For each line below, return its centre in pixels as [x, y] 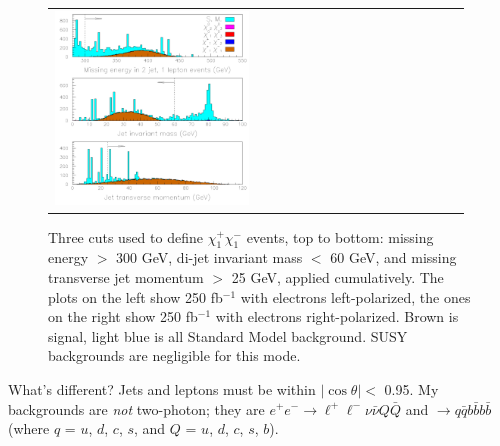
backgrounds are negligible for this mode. [174, 355]
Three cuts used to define [125, 236]
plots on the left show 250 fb [135, 296]
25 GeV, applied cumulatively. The [337, 276]
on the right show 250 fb [123, 316]
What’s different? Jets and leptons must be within [162, 388]
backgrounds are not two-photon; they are [136, 408]
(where [29, 428]
